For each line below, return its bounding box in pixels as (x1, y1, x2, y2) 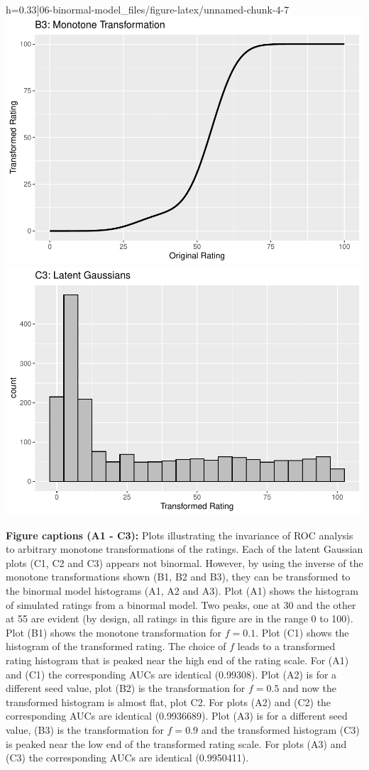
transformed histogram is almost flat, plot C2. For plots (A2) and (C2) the (6, 694, 331, 709)
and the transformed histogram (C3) (201, 722, 360, 737)
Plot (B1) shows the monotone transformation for (6, 625, 222, 639)
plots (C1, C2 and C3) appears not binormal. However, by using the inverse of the (6, 555, 363, 570)
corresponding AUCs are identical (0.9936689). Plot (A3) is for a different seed (6, 708, 348, 723)
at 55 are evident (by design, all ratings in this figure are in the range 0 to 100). (6, 611, 353, 626)
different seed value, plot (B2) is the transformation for (6, 681, 246, 695)
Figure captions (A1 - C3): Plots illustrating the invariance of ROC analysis (6, 527, 353, 542)
